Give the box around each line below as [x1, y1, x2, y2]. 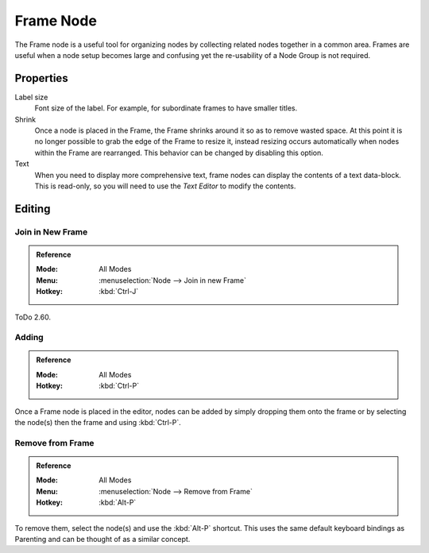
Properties [14, 72, 68, 85]
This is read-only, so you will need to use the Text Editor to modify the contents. [34, 181, 296, 191]
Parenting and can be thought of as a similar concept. [14, 534, 191, 543]
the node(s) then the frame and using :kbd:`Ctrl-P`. [14, 418, 182, 427]
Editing [14, 202, 51, 215]
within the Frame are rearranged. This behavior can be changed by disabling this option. [34, 148, 323, 157]
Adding [14, 332, 44, 343]
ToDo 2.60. [14, 312, 52, 322]
